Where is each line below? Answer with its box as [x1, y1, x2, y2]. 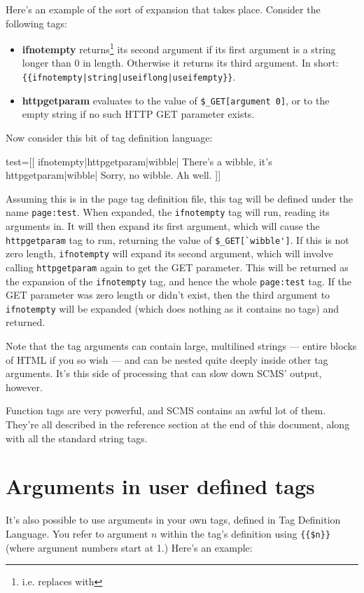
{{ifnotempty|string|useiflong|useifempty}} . [22, 69, 236, 84]
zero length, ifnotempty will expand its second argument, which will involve [6, 246, 333, 261]
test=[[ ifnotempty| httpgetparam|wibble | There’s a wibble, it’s [6, 154, 272, 168]
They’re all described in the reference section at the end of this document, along [6, 417, 350, 431]
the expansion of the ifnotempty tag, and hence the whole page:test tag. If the [6, 273, 351, 288]
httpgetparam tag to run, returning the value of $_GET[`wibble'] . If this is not [6, 232, 349, 247]
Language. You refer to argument [6, 526, 148, 540]
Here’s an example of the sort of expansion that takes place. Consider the [6, 2, 321, 16]
